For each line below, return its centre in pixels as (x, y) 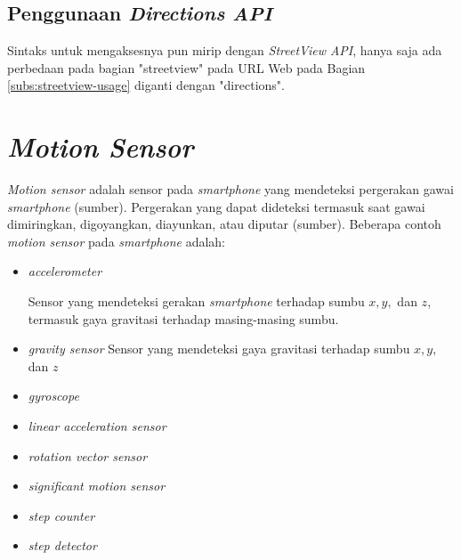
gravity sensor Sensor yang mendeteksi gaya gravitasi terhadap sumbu (219, 349)
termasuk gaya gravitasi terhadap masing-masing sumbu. (183, 318)
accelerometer (65, 271)
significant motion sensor (97, 486)
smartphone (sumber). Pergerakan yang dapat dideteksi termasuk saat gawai (216, 206)
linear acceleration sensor (97, 426)
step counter (61, 515)
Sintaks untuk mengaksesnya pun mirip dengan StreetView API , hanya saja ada (225, 50)
